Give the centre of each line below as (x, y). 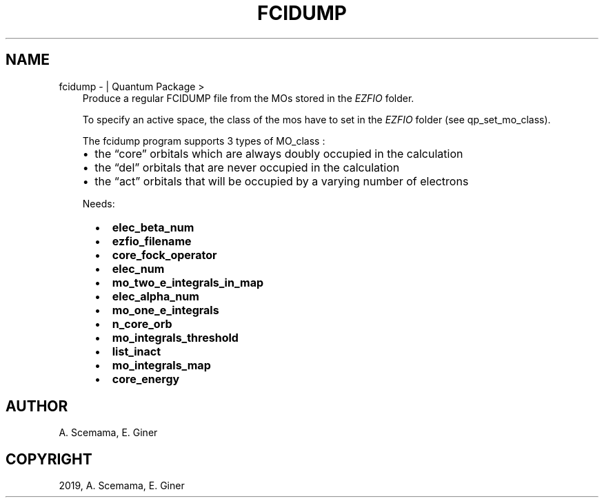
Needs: (99, 203)
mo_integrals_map (161, 365)
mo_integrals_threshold (175, 337)
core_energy (146, 379)
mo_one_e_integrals (165, 310)
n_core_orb (142, 324)
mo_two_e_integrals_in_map (188, 282)
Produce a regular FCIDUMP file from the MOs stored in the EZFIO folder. (248, 98)
